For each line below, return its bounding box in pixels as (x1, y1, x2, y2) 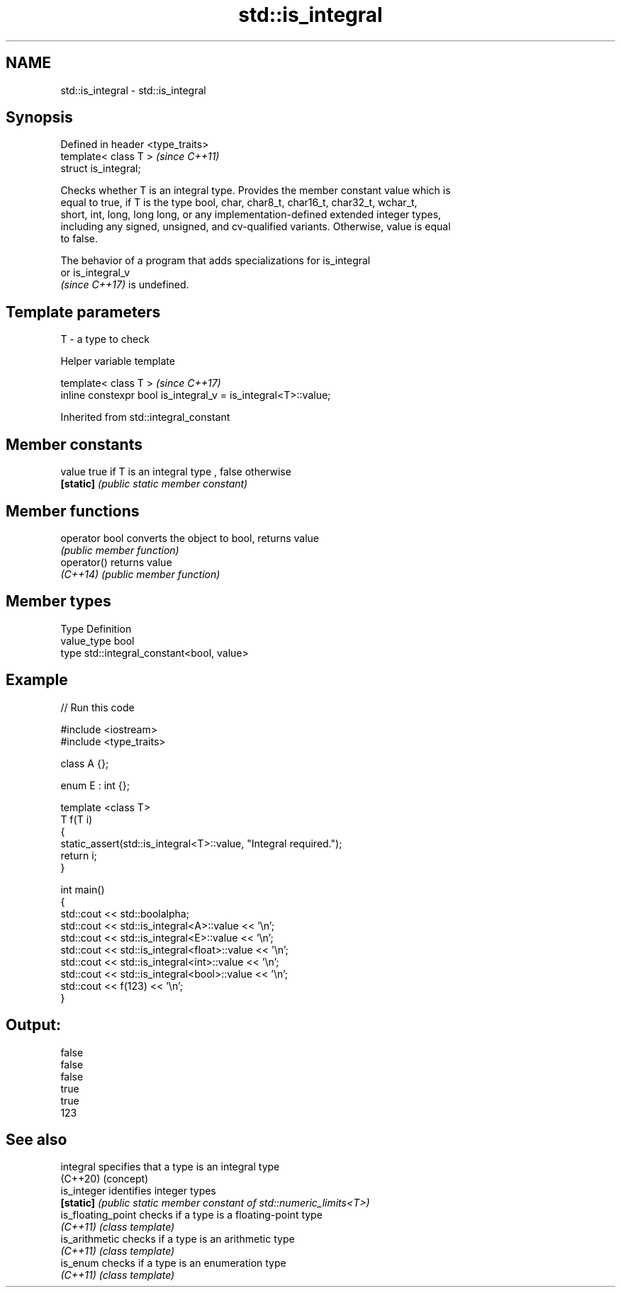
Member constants (6, 435, 142, 453)
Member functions (6, 502, 140, 520)
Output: (6, 1016, 61, 1034)
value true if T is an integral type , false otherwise (60, 465, 291, 478)
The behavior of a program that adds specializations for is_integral (60, 254, 371, 267)
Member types (6, 592, 111, 611)
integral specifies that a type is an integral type (60, 1161, 280, 1173)
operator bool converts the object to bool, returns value (60, 531, 319, 544)
